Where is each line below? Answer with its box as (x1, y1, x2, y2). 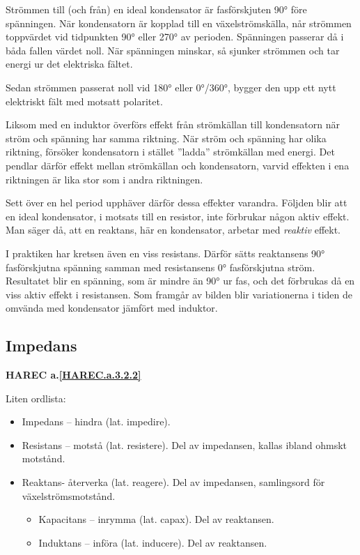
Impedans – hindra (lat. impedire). (22, 414, 171, 429)
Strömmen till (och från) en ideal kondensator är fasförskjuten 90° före (6, 2, 307, 16)
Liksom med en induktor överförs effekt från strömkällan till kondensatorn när (6, 117, 340, 132)
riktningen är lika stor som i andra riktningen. (6, 172, 203, 186)
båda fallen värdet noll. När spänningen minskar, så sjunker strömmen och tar (6, 43, 340, 57)
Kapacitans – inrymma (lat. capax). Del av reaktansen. (38, 512, 274, 526)
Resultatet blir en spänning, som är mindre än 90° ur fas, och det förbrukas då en (6, 273, 355, 288)
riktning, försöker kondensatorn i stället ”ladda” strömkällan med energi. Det (6, 144, 335, 159)
